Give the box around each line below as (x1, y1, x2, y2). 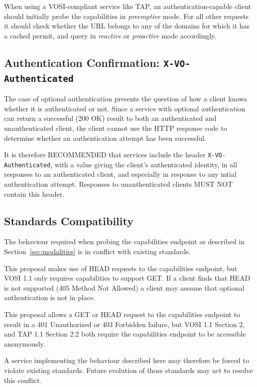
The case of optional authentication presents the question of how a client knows (4, 93, 247, 104)
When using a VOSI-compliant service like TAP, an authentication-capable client (4, 1, 252, 11)
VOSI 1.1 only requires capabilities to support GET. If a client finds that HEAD (4, 273, 251, 283)
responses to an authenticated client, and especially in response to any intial (4, 169, 237, 179)
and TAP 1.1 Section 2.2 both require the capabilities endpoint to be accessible (4, 329, 246, 339)
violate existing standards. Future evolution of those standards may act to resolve (4, 365, 253, 375)
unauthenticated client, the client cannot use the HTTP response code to (4, 122, 227, 133)
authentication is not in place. (4, 292, 96, 303)
